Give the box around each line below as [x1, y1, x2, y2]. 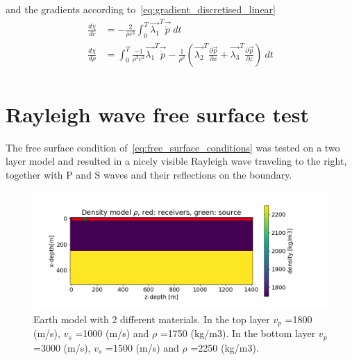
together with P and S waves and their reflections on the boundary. [6, 167, 292, 181]
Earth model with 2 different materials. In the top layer [33, 311, 270, 326]
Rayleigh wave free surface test [6, 99, 309, 128]
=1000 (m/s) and [75, 326, 149, 341]
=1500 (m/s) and [106, 340, 179, 354]
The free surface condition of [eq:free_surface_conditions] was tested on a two [6, 140, 340, 154]
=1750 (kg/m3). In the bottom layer [160, 326, 316, 341]
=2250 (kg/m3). [190, 340, 259, 354]
